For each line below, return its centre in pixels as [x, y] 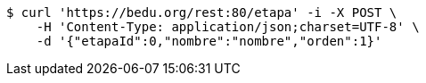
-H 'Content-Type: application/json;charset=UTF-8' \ [228, 27]
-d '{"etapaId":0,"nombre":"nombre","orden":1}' [209, 41]
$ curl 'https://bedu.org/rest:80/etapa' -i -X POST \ [202, 12]
